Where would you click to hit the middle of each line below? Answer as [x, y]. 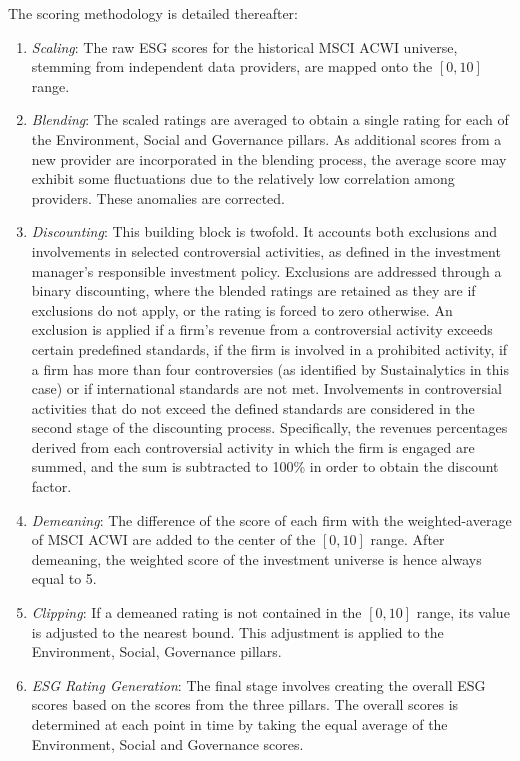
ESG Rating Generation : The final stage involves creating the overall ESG [258, 684]
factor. [51, 486]
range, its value [463, 612]
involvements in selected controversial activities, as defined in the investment [266, 250]
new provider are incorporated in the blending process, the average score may [269, 158]
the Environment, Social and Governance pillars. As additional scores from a [266, 138]
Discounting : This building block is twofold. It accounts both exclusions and [264, 231]
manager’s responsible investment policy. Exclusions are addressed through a [266, 270]
